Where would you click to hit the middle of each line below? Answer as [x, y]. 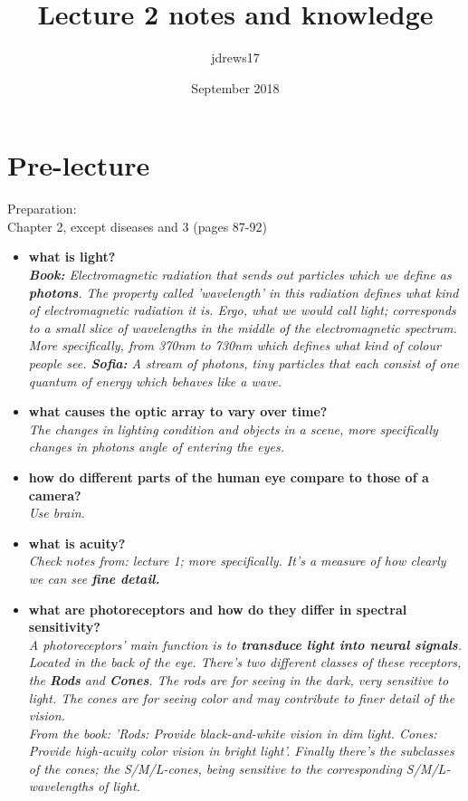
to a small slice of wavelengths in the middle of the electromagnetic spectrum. [243, 327]
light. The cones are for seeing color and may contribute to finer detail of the [242, 697]
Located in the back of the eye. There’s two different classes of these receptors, [245, 662]
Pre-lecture [79, 165]
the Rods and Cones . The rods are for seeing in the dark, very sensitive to [239, 679]
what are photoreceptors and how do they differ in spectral [218, 609]
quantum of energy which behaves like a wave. [155, 381]
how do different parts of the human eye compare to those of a [229, 477]
